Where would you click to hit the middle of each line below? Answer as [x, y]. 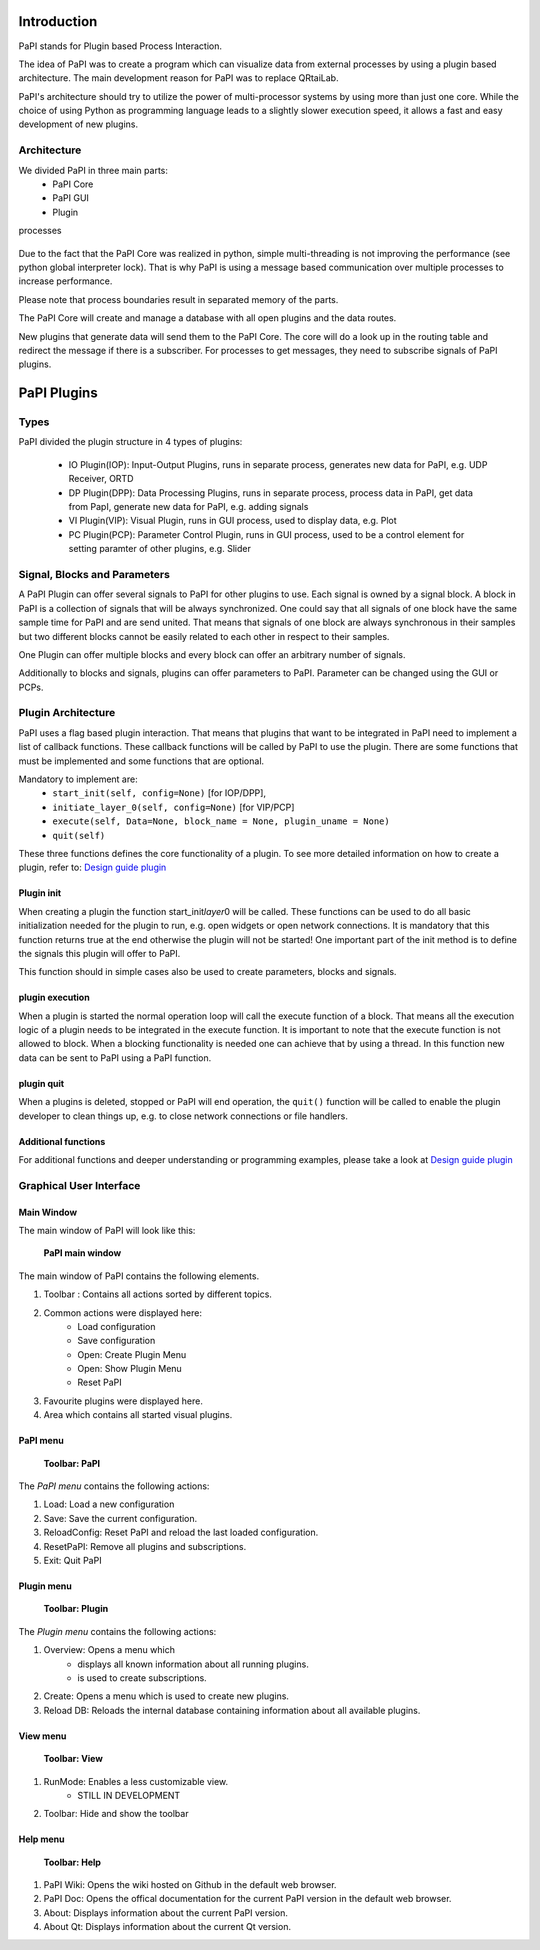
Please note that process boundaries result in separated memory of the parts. [178, 299]
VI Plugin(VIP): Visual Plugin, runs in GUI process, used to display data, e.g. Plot [232, 521]
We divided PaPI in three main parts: [93, 170]
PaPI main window [82, 1253]
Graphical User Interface [79, 1185]
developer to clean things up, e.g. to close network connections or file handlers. [183, 1116]
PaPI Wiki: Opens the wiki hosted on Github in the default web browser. [190, 1885]
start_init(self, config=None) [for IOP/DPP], [159, 793]
